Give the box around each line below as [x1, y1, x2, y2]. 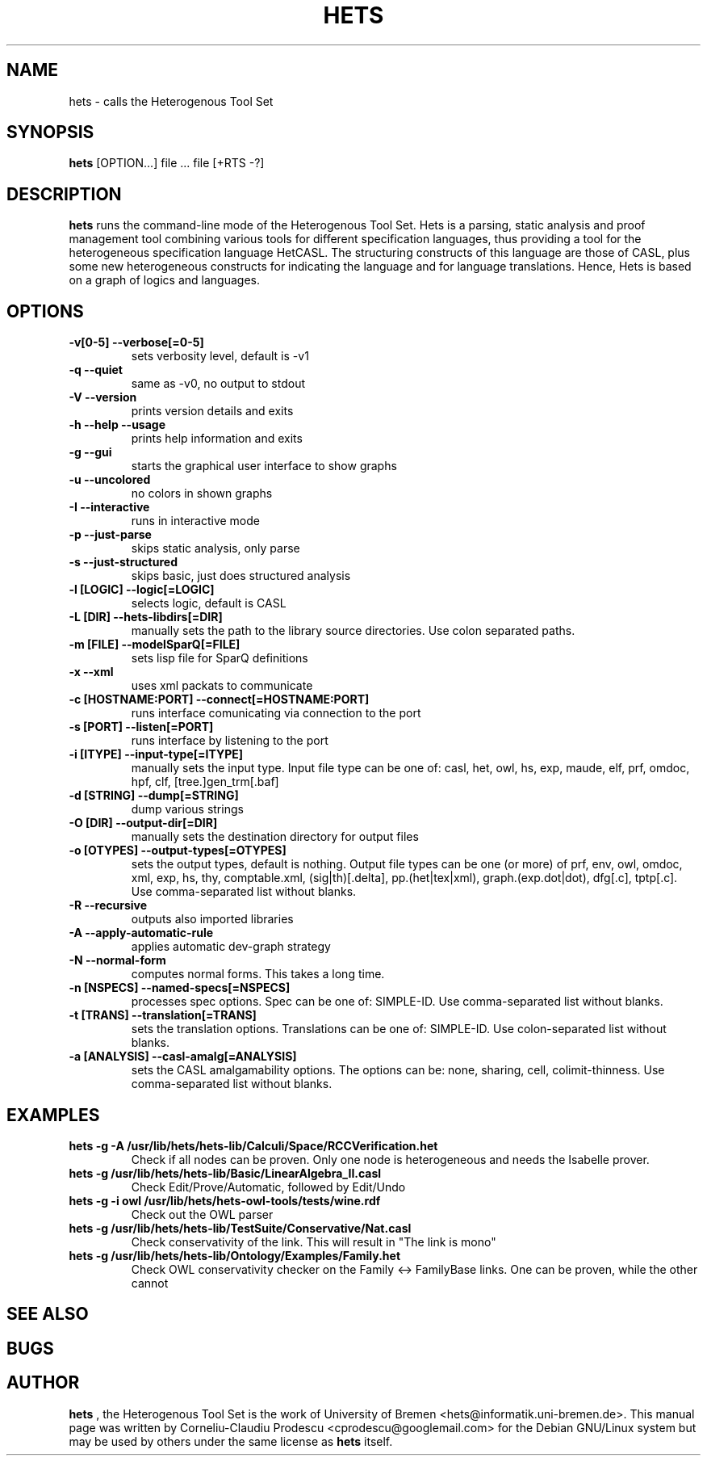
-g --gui [69, 445, 112, 460]
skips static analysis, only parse [131, 541, 300, 556]
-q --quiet [69, 363, 123, 377]
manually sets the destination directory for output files [131, 830, 419, 844]
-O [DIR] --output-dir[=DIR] [69, 816, 218, 830]
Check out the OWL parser [131, 1207, 274, 1221]
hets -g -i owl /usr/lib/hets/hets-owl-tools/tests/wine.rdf [69, 1193, 381, 1208]
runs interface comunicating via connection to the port [131, 706, 421, 720]
